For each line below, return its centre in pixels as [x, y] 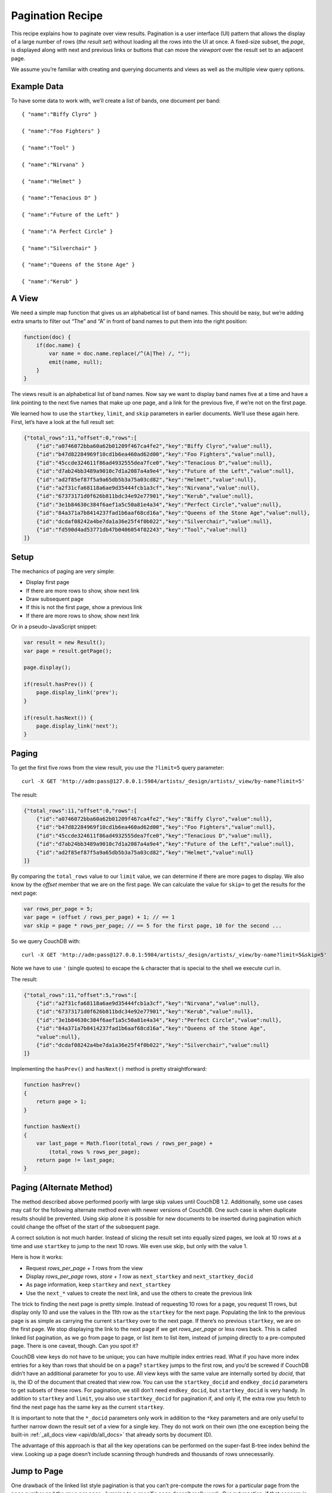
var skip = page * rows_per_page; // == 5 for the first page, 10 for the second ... [153, 925]
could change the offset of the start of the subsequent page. [86, 1227]
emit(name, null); [76, 362]
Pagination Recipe [57, 16]
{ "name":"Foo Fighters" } [61, 131]
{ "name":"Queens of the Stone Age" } [79, 265]
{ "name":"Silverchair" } [60, 248]
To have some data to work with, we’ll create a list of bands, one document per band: [116, 101]
